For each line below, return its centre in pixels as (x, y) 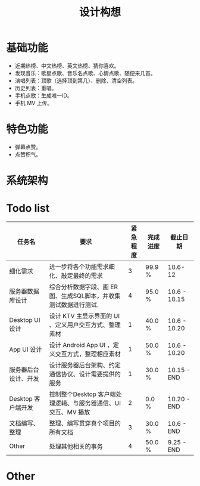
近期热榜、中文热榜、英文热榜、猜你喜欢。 (67, 66)
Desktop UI (25, 320)
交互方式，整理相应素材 (88, 354)
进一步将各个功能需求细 (82, 267)
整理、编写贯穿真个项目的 (85, 423)
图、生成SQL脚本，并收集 (85, 296)
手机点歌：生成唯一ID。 (43, 95)
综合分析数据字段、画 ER (83, 287)
